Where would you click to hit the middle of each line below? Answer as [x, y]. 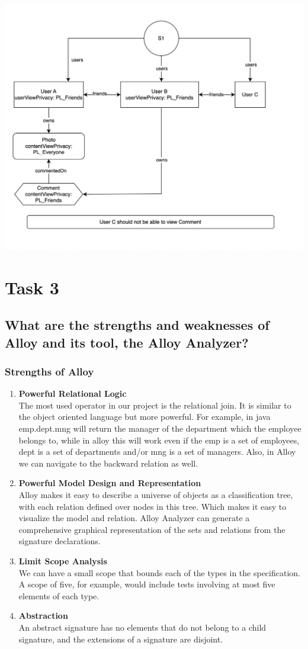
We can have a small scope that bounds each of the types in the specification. [159, 572]
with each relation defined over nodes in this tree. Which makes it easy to [153, 506]
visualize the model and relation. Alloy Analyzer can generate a [134, 518]
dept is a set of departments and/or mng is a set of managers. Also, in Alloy [157, 452]
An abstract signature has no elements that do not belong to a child [142, 627]
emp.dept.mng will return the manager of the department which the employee [160, 428]
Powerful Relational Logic [73, 393]
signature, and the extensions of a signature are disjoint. [121, 639]
